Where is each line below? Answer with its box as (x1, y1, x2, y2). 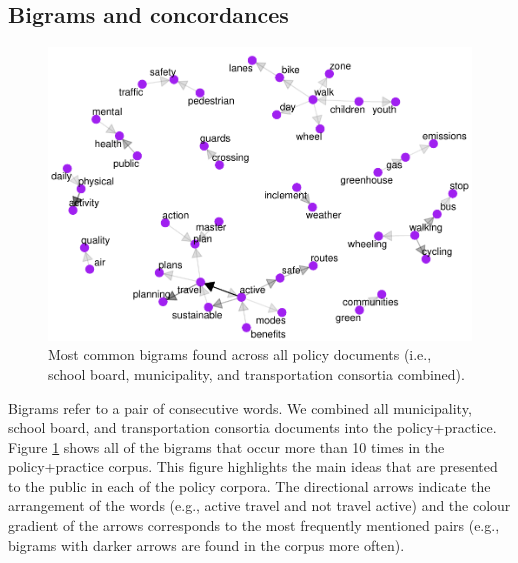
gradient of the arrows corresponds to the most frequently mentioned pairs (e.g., (8, 515, 500, 536)
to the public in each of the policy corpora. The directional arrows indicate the (8, 475, 491, 496)
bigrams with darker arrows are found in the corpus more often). (8, 534, 405, 555)
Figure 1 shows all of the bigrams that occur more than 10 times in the (8, 436, 445, 457)
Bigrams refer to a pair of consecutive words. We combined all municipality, (8, 397, 472, 418)
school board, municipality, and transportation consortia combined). (48, 363, 465, 384)
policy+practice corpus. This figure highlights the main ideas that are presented (8, 456, 498, 477)
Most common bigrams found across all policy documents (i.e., (48, 344, 432, 365)
